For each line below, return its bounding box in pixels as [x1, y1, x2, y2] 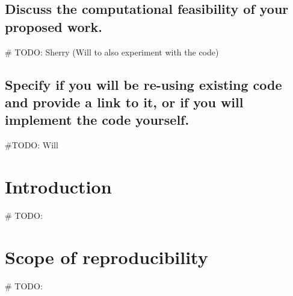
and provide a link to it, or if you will [5, 92, 244, 111]
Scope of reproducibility [5, 244, 208, 269]
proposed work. [5, 17, 102, 36]
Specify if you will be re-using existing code [5, 75, 282, 93]
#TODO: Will [5, 139, 58, 151]
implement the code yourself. [5, 110, 190, 129]
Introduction [5, 174, 112, 198]
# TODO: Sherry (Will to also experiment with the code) [5, 45, 219, 58]
